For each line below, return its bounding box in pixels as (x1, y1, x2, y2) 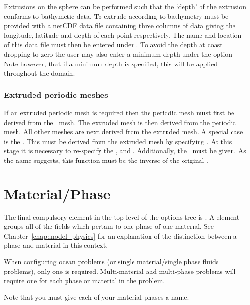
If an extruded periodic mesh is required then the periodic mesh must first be (4, 107, 234, 117)
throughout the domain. (4, 68, 75, 78)
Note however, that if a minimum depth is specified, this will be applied (4, 58, 218, 68)
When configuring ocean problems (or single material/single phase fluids (4, 257, 219, 267)
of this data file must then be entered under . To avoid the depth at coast (4, 39, 223, 49)
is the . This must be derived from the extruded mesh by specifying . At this (4, 136, 232, 146)
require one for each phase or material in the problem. (4, 275, 165, 286)
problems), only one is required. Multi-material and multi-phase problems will (4, 266, 236, 276)
